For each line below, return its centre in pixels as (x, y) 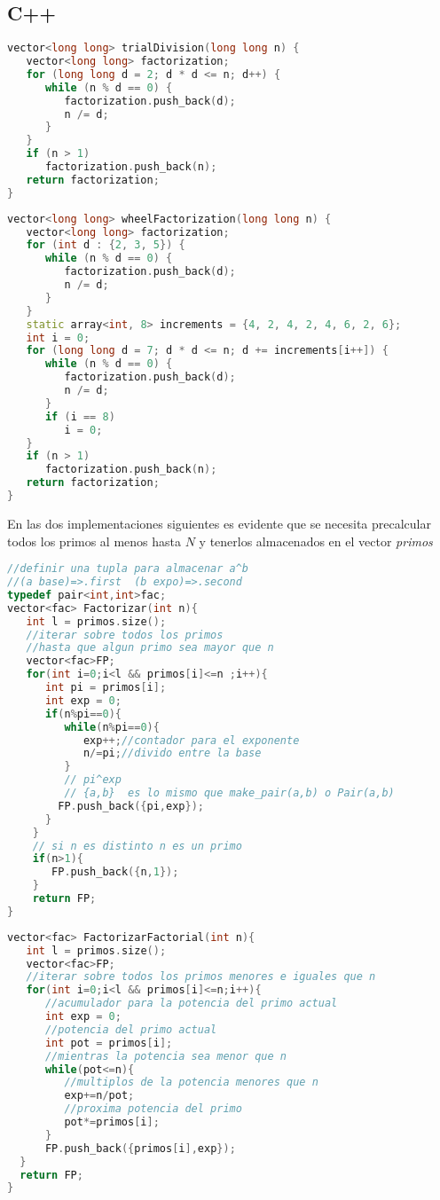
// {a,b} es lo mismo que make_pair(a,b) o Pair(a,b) (229, 793)
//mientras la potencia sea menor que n (165, 1056)
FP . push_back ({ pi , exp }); (131, 806)
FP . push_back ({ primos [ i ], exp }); (140, 1148)
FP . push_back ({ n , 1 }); (115, 872)
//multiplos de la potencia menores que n (191, 1082)
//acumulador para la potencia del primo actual (191, 1004)
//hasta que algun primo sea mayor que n (150, 648)
